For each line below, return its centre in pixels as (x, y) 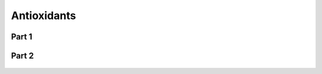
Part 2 (22, 56)
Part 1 (22, 37)
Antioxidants (44, 16)
